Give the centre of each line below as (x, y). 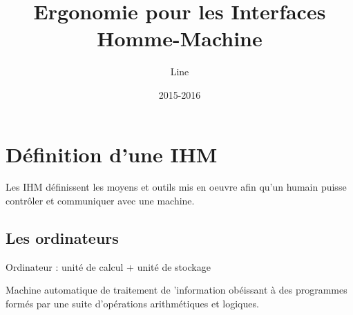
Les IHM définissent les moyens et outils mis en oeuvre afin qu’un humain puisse (176, 187)
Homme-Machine (180, 38)
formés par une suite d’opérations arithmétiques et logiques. (132, 304)
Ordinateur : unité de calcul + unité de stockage (108, 266)
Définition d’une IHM (112, 154)
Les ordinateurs (62, 238)
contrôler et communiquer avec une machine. (100, 201)
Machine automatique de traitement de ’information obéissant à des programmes (176, 290)
